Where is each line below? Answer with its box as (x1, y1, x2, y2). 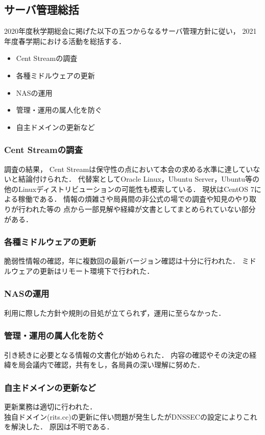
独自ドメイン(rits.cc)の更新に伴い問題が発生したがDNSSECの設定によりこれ (4, 411, 257, 422)
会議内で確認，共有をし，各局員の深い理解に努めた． (25, 359, 204, 370)
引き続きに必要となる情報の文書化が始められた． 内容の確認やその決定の (4, 349, 250, 360)
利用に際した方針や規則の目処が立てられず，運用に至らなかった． (4, 307, 226, 318)
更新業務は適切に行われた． (4, 401, 97, 411)
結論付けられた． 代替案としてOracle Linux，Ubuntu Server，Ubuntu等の (18, 173, 260, 184)
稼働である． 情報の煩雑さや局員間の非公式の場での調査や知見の (18, 193, 235, 204)
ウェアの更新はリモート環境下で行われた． (11, 265, 154, 276)
